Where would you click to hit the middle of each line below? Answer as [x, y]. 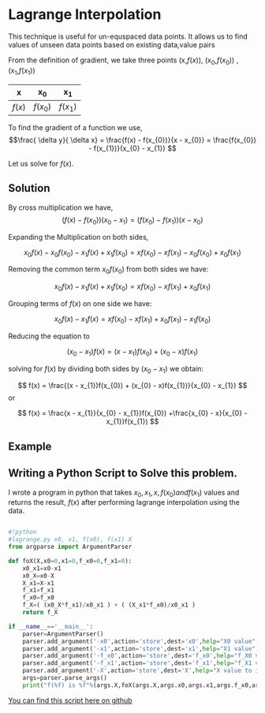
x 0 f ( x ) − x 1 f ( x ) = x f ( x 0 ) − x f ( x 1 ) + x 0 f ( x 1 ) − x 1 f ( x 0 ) [132, 319]
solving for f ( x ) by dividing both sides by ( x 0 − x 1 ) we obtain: [106, 370]
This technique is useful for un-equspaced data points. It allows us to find [128, 36]
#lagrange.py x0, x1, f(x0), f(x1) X [70, 539]
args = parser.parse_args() [65, 678]
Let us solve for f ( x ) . [41, 163]
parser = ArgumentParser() [63, 634]
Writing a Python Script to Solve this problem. [123, 474]
